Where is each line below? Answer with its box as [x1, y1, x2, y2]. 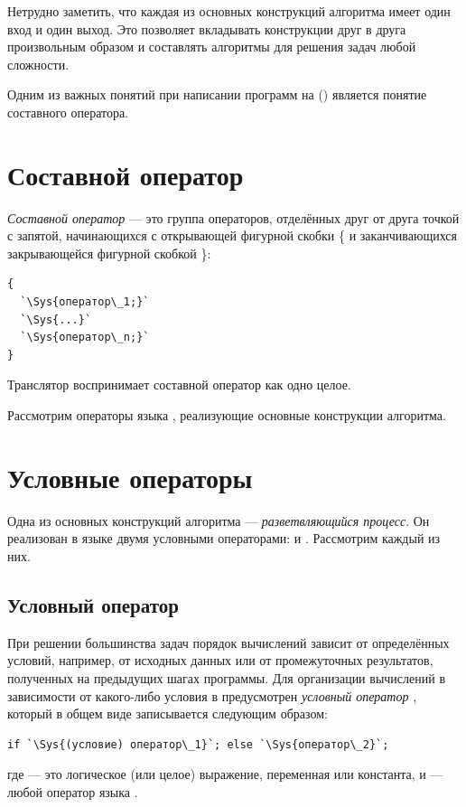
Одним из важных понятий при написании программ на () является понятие [7, 85, 427, 104]
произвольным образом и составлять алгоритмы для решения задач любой [7, 37, 416, 56]
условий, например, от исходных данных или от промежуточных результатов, [7, 651, 433, 670]
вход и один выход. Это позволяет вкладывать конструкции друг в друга [7, 19, 406, 38]
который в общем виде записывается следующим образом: [7, 704, 328, 723]
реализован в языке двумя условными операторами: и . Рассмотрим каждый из [7, 529, 441, 548]
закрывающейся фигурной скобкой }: [7, 243, 211, 262]
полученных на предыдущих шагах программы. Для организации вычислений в [7, 668, 445, 687]
